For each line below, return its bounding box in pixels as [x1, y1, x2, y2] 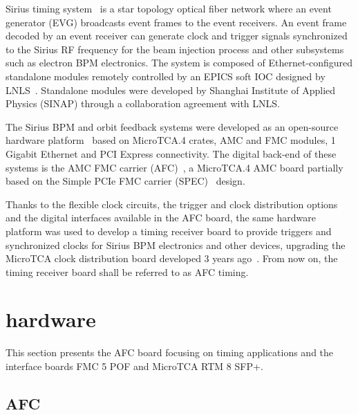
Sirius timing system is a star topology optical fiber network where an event [6, 1, 332, 15]
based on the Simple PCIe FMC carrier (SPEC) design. [6, 174, 245, 188]
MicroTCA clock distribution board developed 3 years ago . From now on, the [6, 251, 338, 266]
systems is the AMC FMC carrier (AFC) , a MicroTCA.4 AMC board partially [6, 160, 343, 174]
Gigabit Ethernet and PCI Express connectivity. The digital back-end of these [6, 146, 337, 160]
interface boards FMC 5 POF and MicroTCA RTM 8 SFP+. [6, 359, 263, 373]
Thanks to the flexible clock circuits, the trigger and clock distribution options [6, 196, 338, 211]
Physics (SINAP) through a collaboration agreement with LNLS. [6, 96, 280, 111]
